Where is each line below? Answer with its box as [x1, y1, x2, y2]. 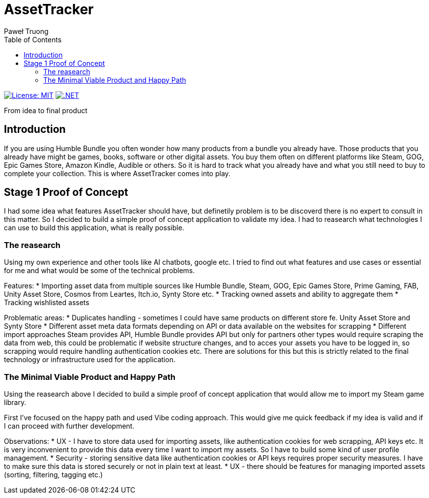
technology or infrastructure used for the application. [4, 355, 175, 364]
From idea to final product [4, 106, 87, 115]
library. [4, 398, 27, 406]
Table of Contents [4, 35, 62, 44]
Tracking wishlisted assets [4, 298, 89, 307]
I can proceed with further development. [4, 421, 135, 430]
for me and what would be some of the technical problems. [4, 266, 195, 275]
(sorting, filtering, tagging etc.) [4, 470, 103, 479]
